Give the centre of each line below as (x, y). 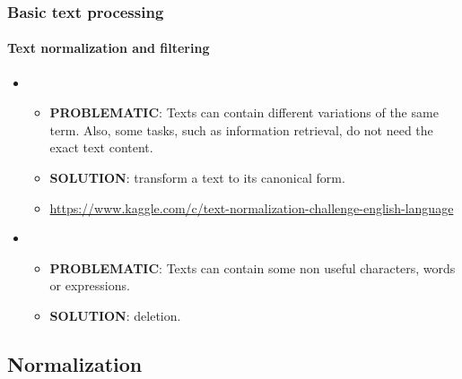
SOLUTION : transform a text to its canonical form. (197, 178)
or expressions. (90, 285)
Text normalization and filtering (109, 48)
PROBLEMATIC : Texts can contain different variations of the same (244, 112)
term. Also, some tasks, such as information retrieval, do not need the (241, 129)
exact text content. (101, 147)
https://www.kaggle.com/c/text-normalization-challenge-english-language (252, 207)
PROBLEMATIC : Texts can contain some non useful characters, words (253, 267)
